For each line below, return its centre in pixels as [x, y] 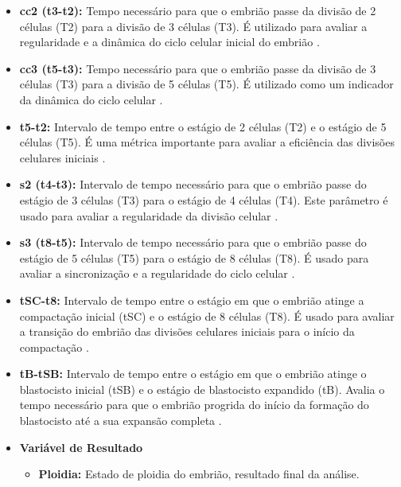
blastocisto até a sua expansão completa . [121, 421]
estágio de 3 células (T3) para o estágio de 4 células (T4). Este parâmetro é [204, 199]
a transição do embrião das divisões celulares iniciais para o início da [187, 331]
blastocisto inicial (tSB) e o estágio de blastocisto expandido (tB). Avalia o [202, 389]
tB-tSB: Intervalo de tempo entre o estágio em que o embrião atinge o [193, 374]
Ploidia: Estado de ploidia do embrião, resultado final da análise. [199, 474]
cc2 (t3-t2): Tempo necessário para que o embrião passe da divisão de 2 [198, 10]
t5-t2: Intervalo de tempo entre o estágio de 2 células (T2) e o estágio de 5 [203, 126]
